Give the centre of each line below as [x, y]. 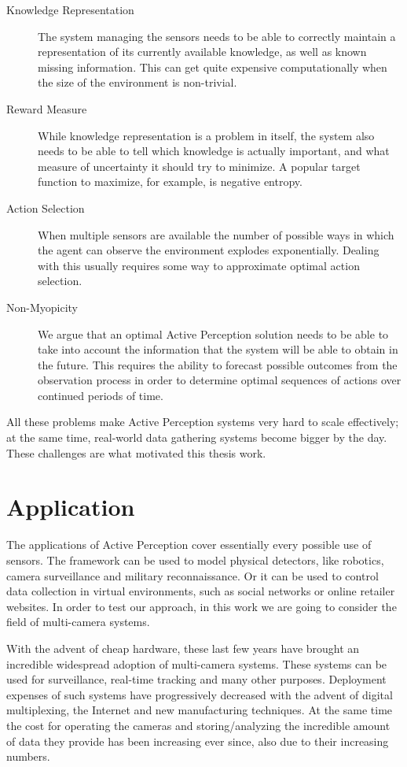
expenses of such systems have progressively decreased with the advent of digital [200, 694]
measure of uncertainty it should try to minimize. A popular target [199, 166]
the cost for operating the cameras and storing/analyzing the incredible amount [198, 725]
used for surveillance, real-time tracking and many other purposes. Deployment [196, 679]
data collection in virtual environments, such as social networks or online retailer [201, 591]
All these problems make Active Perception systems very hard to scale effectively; [203, 422]
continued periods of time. [101, 395]
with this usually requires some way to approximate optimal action [199, 265]
